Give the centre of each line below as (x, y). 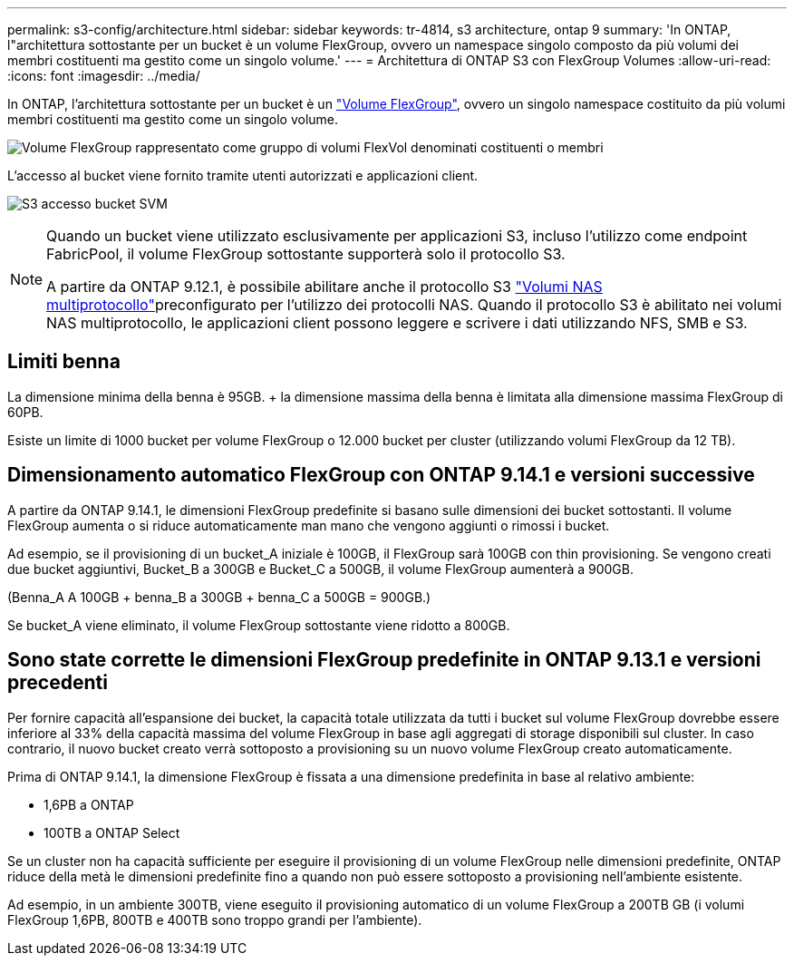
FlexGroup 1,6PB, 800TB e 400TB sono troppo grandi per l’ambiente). (215, 919)
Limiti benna (64, 362)
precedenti (58, 683)
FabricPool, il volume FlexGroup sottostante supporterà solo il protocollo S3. (306, 254)
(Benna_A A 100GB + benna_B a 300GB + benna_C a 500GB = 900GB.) (219, 597)
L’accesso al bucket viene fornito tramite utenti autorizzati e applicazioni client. (243, 175)
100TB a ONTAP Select (112, 832)
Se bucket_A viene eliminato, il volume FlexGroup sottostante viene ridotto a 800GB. (259, 625)
